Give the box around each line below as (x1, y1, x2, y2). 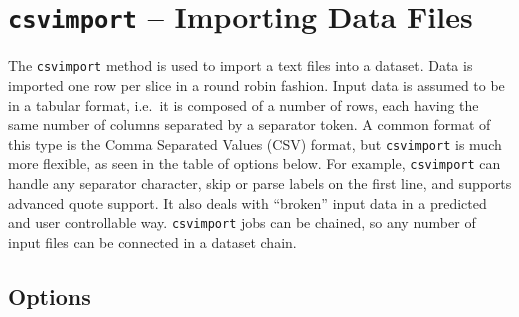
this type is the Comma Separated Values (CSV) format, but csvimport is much (8, 133, 502, 154)
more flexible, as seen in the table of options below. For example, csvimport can (8, 153, 501, 174)
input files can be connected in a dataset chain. (8, 231, 297, 252)
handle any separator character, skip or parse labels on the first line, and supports (8, 173, 512, 193)
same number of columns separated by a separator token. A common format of (8, 114, 491, 135)
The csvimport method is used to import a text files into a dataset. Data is (8, 55, 473, 76)
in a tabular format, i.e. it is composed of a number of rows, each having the (8, 94, 479, 115)
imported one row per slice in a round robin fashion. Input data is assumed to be (8, 74, 505, 95)
